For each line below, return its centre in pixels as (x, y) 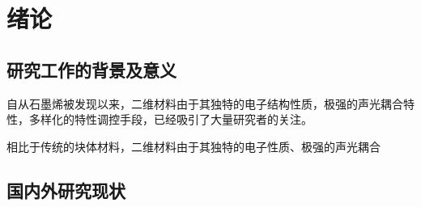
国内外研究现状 (66, 190)
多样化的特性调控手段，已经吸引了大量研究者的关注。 (170, 119)
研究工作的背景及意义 (91, 69)
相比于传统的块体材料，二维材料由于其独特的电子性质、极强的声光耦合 (193, 146)
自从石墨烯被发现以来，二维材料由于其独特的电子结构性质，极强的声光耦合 (205, 103)
